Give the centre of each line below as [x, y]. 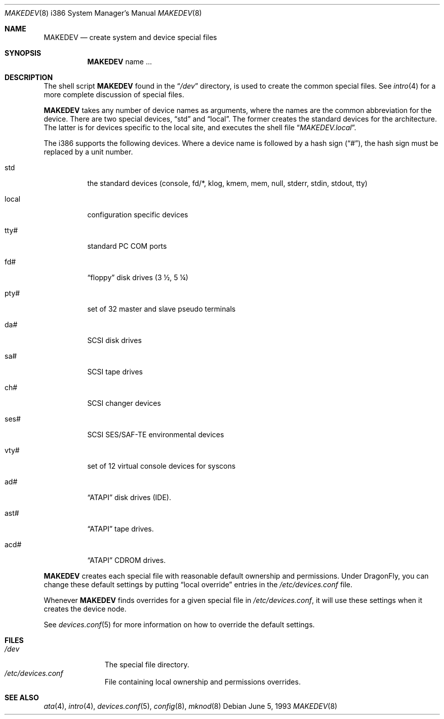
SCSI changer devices [124, 403]
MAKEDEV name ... [120, 62]
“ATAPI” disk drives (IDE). [129, 497]
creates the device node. [85, 609]
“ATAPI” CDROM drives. [127, 560]
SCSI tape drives [115, 372]
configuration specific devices [138, 215]
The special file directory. [147, 665]
